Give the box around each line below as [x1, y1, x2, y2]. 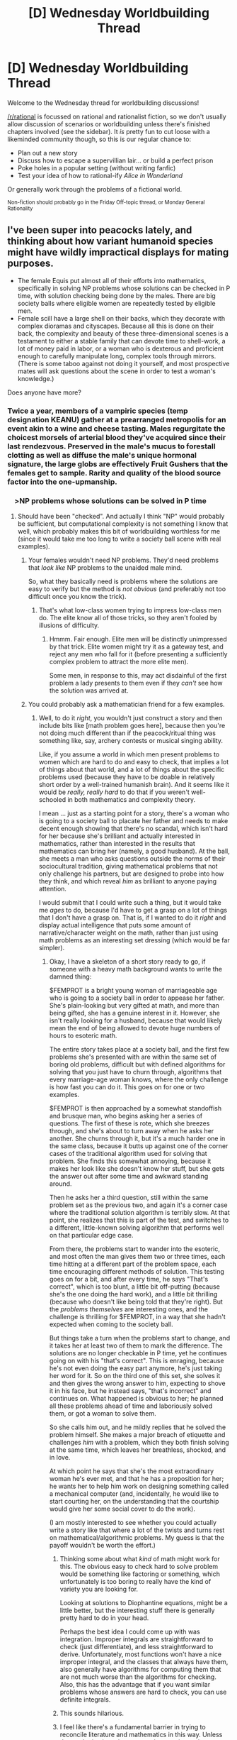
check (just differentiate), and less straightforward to [59, 1642, 214, 1651]
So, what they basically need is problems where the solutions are [28, 577, 218, 585]
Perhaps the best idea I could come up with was [59, 1627, 200, 1636]
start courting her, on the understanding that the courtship [49, 1497, 219, 1505]
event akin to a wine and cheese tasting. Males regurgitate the [7, 424, 226, 434]
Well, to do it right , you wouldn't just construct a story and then [38, 713, 223, 722]
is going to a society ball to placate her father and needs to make [38, 816, 229, 825]
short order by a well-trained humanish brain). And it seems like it [38, 780, 230, 788]
